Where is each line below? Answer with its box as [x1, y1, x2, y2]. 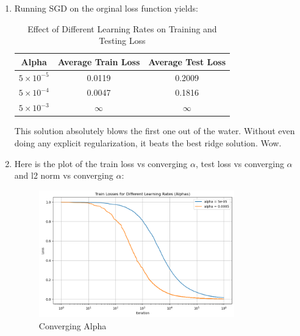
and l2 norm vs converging [14, 169, 113, 182]
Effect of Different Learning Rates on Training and [27, 22, 217, 35]
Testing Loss [99, 34, 146, 47]
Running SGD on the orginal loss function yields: [14, 2, 198, 14]
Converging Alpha [38, 319, 107, 332]
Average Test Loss [148, 55, 226, 68]
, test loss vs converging [195, 157, 284, 170]
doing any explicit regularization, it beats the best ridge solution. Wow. [14, 137, 282, 149]
